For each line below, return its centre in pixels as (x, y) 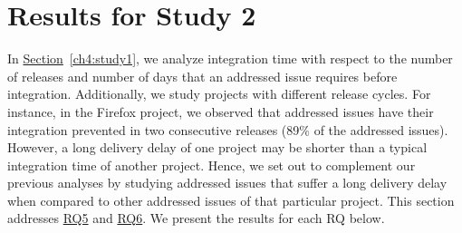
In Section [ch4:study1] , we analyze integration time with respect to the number (230, 58)
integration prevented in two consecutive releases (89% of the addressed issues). (228, 129)
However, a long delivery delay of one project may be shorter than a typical (217, 147)
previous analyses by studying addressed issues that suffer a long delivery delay (227, 183)
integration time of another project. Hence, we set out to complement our (212, 165)
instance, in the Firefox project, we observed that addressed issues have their (221, 111)
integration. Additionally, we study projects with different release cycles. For (219, 94)
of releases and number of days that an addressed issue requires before (202, 76)
